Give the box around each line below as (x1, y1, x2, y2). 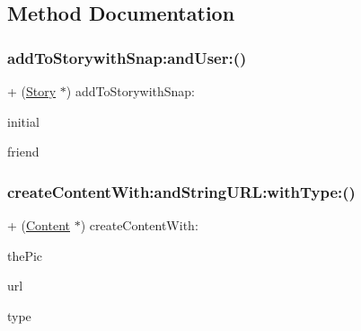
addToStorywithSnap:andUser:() (7, 46, 247, 68)
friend (7, 142, 40, 161)
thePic (7, 246, 43, 264)
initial (7, 112, 40, 130)
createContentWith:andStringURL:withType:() (7, 180, 356, 202)
